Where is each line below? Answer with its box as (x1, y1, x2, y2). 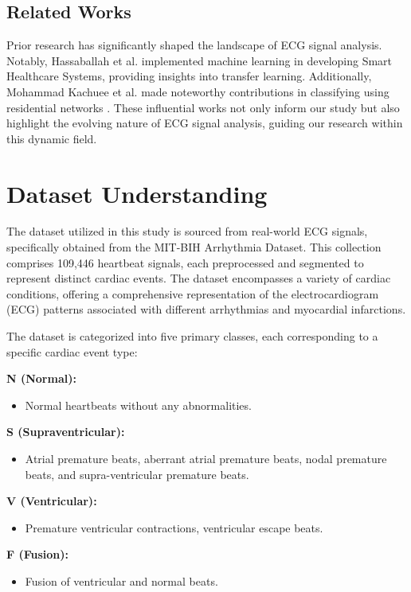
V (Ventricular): (6, 493, 97, 509)
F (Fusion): (6, 546, 69, 563)
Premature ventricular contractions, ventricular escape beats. (25, 519, 323, 536)
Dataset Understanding (6, 177, 268, 209)
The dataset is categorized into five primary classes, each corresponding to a (6, 328, 378, 345)
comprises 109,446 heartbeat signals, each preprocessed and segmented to (6, 254, 364, 271)
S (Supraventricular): (6, 423, 125, 440)
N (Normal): (6, 370, 76, 387)
